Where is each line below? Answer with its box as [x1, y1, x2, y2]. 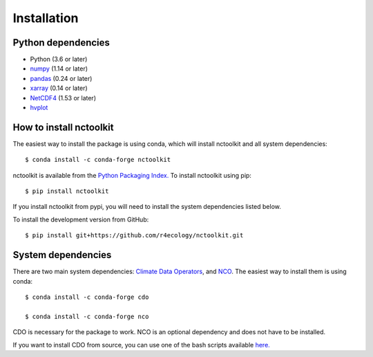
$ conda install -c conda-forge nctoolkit [25, 156, 171, 164]
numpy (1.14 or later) [30, 64, 88, 73]
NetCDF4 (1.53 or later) [30, 93, 97, 102]
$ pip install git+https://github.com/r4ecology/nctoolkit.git [25, 232, 244, 239]
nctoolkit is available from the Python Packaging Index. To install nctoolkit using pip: [12, 171, 252, 179]
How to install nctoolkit [12, 121, 114, 133]
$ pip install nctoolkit [25, 187, 109, 195]
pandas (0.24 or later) [30, 74, 93, 82]
